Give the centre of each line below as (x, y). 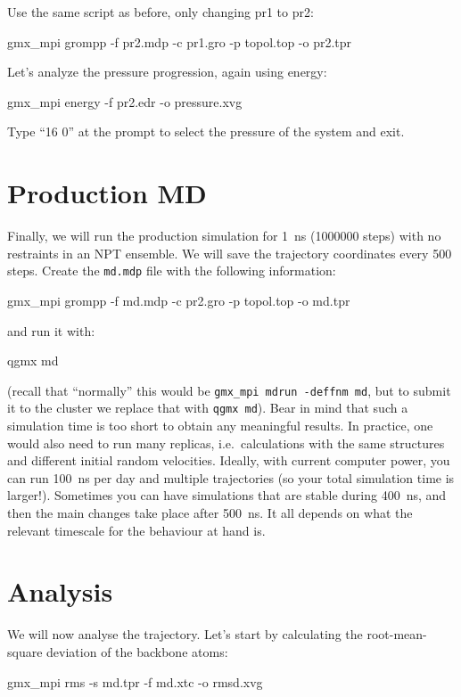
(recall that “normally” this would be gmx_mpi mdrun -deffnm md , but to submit (229, 390)
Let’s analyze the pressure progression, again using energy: (167, 72)
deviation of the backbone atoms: (137, 651)
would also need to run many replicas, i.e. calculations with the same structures (226, 443)
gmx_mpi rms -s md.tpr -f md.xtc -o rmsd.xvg (135, 681)
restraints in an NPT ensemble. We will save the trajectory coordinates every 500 (230, 253)
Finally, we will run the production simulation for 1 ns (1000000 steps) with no (224, 236)
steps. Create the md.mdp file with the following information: (172, 271)
